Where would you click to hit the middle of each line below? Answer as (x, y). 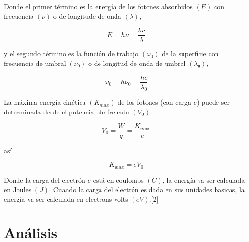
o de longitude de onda (87, 16)
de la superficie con (190, 54)
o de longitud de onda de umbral (137, 63)
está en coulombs (118, 180)
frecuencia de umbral (35, 63)
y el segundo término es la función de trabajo (71, 54)
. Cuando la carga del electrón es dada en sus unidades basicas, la (147, 189)
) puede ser (213, 102)
